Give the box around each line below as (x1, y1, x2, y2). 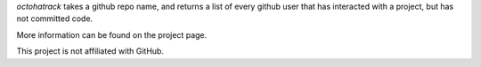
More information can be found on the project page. (16, 29, 208, 40)
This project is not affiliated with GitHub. (16, 46, 165, 56)
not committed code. (16, 13, 94, 24)
